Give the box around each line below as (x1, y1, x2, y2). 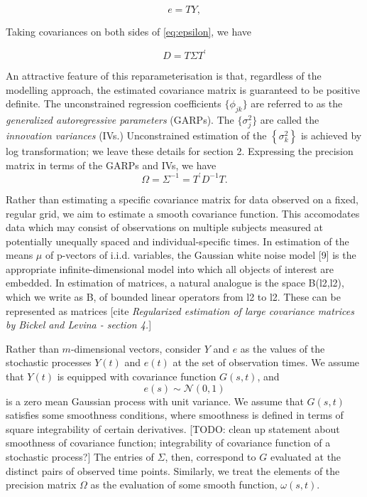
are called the (260, 112, 319, 127)
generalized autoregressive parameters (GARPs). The (6, 112, 234, 127)
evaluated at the (270, 449, 341, 464)
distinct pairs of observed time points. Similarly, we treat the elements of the (6, 463, 340, 478)
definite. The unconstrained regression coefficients (6, 96, 221, 111)
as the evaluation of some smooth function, (90, 477, 278, 492)
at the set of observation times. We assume (172, 355, 360, 370)
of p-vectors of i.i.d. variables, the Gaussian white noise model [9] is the (45, 247, 356, 262)
